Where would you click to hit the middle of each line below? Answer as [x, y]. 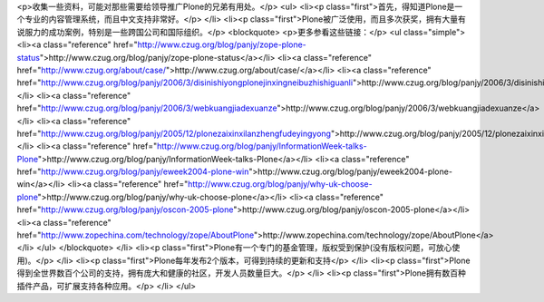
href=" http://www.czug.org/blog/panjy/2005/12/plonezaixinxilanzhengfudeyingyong [174, 133]
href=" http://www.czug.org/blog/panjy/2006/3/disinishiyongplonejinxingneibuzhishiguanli [185, 83]
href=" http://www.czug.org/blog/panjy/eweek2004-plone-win [133, 171]
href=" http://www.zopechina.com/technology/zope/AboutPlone [135, 235]
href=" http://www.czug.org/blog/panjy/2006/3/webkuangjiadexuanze [147, 108]
